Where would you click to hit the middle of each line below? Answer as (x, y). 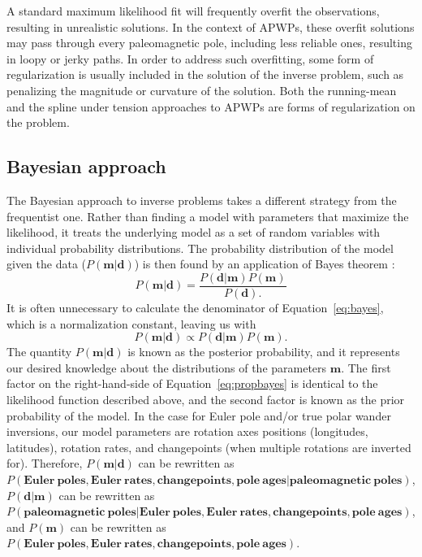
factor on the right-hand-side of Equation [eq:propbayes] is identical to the (192, 383)
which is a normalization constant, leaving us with (131, 323)
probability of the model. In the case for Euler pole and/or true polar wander (199, 415)
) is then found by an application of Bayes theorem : (265, 264)
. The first (366, 367)
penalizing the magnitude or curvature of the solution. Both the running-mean (202, 90)
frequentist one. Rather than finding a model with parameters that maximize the (208, 216)
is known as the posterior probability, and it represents (264, 352)
